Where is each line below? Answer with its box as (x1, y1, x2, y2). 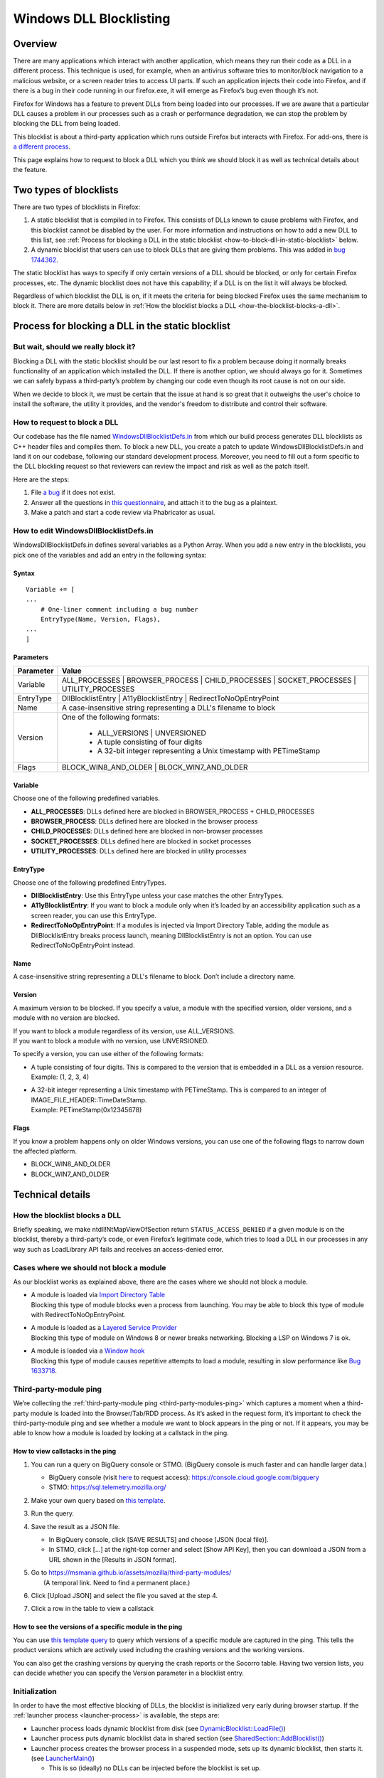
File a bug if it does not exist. (31, 488, 116, 497)
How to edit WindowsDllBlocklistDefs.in (13, 526, 154, 536)
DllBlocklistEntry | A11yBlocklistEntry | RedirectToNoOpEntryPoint (61, 693, 279, 703)
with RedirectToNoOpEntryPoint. (31, 1311, 126, 1319)
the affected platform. (13, 1147, 78, 1156)
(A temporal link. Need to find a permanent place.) (43, 1578, 191, 1587)
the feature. (13, 165, 48, 174)
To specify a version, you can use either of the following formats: (13, 1050, 204, 1058)
